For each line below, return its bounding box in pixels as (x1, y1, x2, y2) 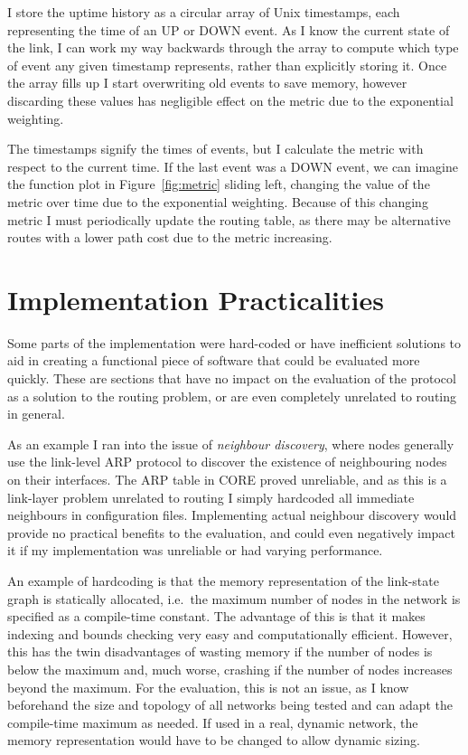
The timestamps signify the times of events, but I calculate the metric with (7, 139, 424, 158)
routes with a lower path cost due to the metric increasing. (7, 228, 332, 247)
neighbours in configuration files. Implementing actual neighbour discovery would (7, 505, 457, 524)
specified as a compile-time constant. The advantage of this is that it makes (7, 607, 426, 626)
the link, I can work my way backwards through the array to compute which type (7, 38, 459, 57)
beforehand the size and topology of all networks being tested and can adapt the (7, 695, 454, 714)
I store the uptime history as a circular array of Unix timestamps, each (7, 3, 400, 21)
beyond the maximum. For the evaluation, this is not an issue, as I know (7, 677, 409, 696)
